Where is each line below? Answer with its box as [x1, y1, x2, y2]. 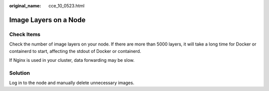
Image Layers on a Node [9, 15, 86, 24]
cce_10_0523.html [48, 3, 85, 8]
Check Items [9, 31, 41, 38]
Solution [9, 69, 30, 76]
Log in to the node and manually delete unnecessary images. [9, 80, 134, 86]
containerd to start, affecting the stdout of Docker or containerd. [9, 48, 141, 54]
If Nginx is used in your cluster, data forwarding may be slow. [9, 57, 134, 63]
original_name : [9, 3, 41, 8]
